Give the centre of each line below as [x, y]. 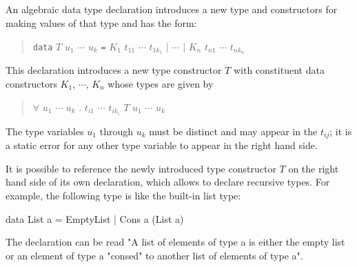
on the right [314, 168]
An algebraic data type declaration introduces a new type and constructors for [172, 9]
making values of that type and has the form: [101, 22]
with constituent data [279, 70]
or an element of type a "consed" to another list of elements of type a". [154, 255]
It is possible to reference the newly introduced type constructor [141, 168]
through [116, 131]
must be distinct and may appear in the [233, 131]
